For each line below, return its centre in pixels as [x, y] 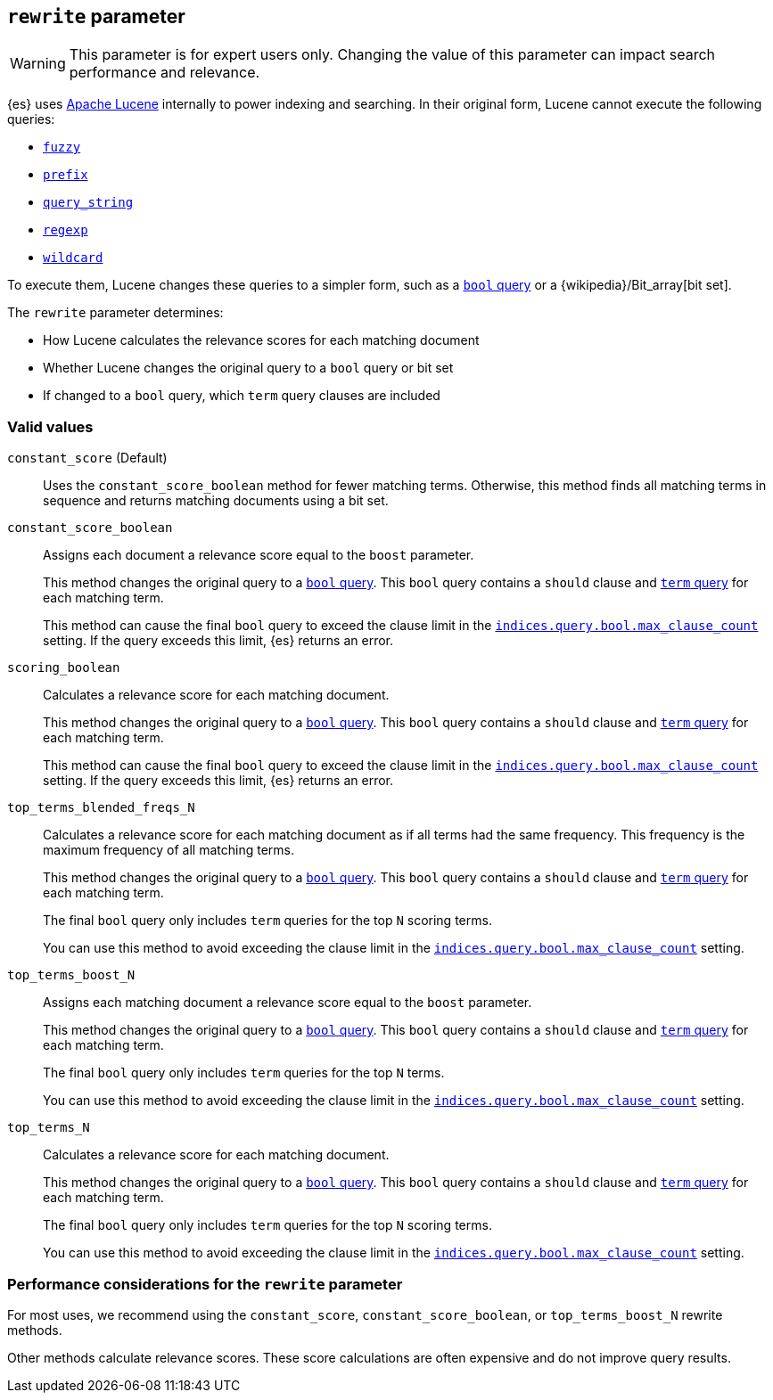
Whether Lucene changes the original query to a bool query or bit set [248, 368]
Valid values [50, 426]
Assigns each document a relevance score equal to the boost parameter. [259, 555]
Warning [38, 64]
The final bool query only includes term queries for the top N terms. [244, 1073]
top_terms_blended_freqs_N [101, 808]
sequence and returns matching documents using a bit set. [216, 501]
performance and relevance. [164, 73]
